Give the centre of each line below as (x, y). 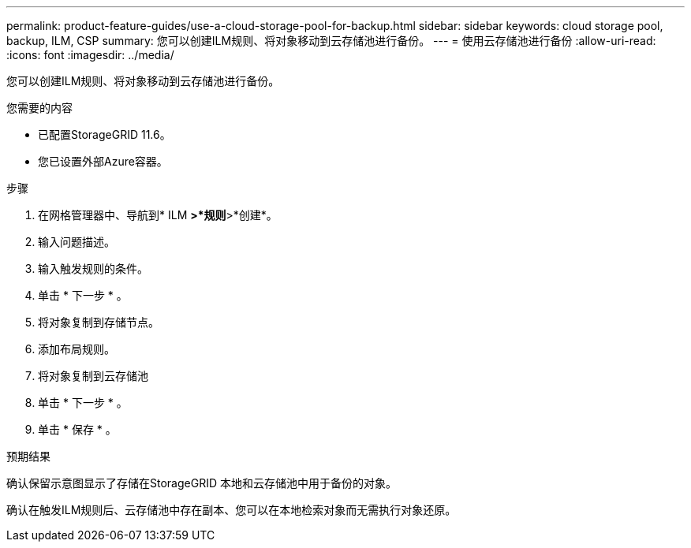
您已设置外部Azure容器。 (103, 161)
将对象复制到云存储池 (93, 376)
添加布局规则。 (77, 349)
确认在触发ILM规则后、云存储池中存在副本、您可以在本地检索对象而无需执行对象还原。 (232, 510)
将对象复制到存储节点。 (99, 322)
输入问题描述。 (77, 242)
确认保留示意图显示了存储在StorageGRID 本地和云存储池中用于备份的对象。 (202, 483)
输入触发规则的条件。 (93, 268)
